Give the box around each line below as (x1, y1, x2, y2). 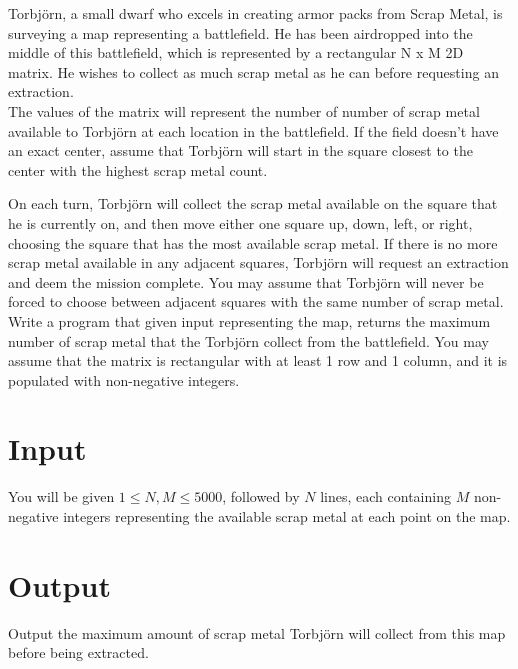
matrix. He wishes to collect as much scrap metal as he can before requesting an (8, 61, 499, 82)
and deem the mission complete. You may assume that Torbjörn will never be (8, 271, 484, 292)
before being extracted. (8, 642, 149, 663)
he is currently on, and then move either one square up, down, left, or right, (8, 212, 473, 233)
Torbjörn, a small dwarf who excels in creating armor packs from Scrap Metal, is (8, 3, 503, 23)
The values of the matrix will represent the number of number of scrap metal (8, 100, 480, 121)
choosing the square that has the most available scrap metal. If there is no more (8, 232, 498, 253)
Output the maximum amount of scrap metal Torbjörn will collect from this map (8, 622, 506, 643)
